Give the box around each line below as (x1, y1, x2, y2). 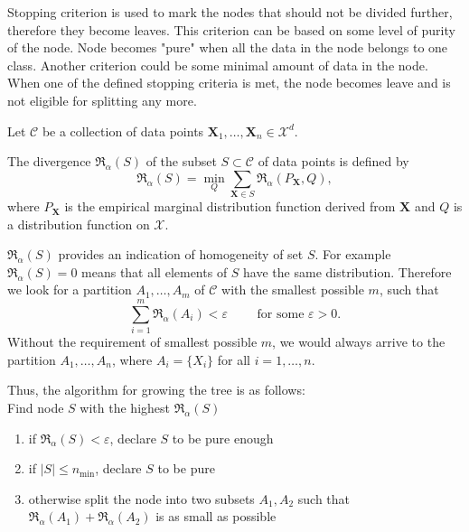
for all (217, 350, 250, 369)
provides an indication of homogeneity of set (58, 245, 304, 264)
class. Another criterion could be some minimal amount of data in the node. (7, 55, 428, 74)
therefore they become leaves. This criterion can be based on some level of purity (7, 20, 455, 39)
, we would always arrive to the (272, 332, 446, 351)
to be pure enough (172, 428, 274, 447)
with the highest (80, 397, 171, 416)
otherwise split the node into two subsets (28, 489, 255, 508)
